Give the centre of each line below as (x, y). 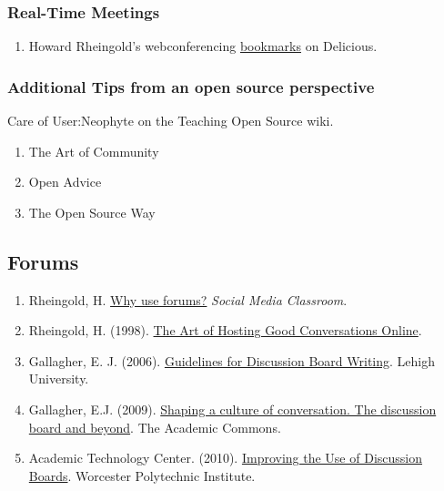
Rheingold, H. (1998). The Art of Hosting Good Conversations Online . (225, 330)
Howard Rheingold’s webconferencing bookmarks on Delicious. (203, 46)
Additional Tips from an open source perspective (191, 86)
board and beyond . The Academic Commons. (155, 427)
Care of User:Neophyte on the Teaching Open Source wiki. (171, 121)
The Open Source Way (92, 212)
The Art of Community (94, 151)
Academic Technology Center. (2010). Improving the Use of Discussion (226, 458)
